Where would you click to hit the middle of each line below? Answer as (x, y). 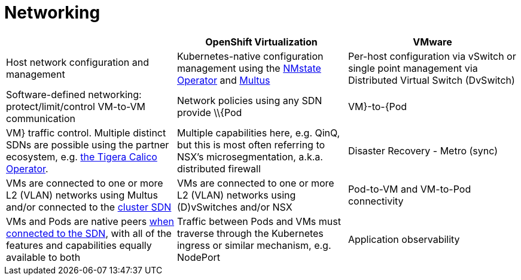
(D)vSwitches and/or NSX (234, 207)
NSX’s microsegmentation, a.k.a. (250, 156)
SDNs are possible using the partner (88, 144)
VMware (432, 42)
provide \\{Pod (209, 112)
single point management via (413, 68)
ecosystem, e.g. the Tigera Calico (82, 156)
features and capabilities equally (79, 245)
